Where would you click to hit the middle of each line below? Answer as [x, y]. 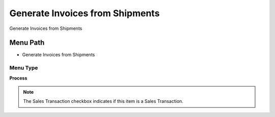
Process [18, 78]
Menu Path [27, 43]
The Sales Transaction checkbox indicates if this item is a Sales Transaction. [103, 101]
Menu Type [24, 68]
